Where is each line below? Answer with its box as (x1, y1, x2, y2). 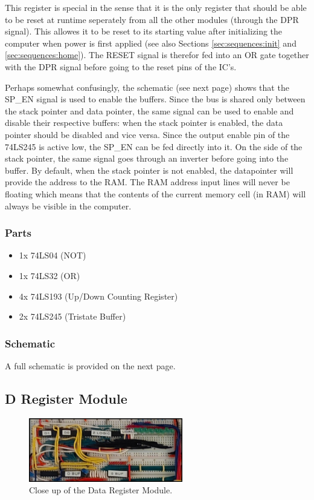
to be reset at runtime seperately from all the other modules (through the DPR (5, 13, 299, 25)
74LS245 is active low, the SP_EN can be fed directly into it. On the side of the (5, 140, 303, 153)
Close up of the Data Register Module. (29, 484, 173, 496)
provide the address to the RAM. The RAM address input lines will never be (5, 176, 290, 188)
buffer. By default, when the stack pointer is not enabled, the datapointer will (5, 163, 293, 176)
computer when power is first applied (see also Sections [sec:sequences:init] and (5, 36, 296, 49)
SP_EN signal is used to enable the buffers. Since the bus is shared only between (5, 93, 306, 105)
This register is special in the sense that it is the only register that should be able (5, 1, 307, 13)
